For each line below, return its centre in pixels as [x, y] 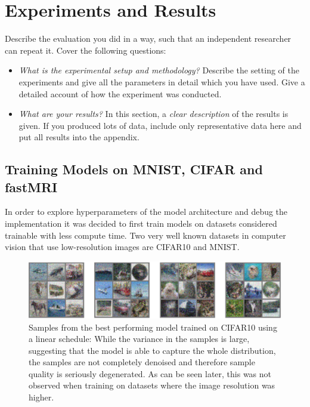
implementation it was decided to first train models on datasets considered [141, 223]
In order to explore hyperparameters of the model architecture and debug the [146, 212]
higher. [41, 397]
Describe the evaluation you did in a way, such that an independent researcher [148, 38]
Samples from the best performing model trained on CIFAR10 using [153, 327]
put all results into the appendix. [79, 137]
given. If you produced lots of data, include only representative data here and [160, 125]
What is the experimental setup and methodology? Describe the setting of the [159, 70]
